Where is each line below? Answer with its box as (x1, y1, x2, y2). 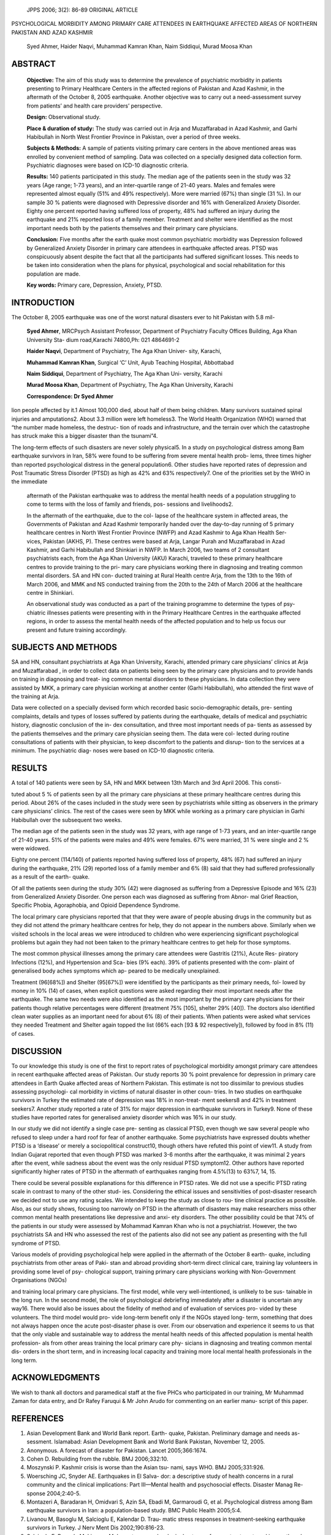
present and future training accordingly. (26, 626, 127, 634)
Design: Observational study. (26, 114, 101, 121)
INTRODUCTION (11, 297, 75, 308)
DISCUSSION (11, 1046, 63, 1056)
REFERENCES (11, 1413, 64, 1424)
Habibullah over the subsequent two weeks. (11, 816, 123, 823)
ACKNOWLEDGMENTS (11, 1372, 101, 1383)
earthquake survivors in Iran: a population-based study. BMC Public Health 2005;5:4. (26, 1507, 242, 1514)
